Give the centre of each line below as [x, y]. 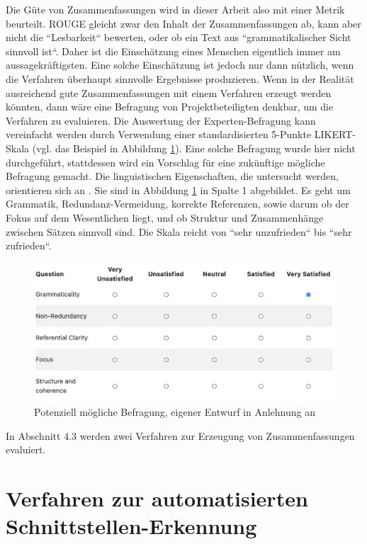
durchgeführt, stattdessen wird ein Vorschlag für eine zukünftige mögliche [165, 162]
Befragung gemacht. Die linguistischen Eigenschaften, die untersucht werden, [173, 176]
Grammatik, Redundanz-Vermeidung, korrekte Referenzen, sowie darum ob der [177, 204]
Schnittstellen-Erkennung [131, 526]
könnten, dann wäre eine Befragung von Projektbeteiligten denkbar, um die [170, 107]
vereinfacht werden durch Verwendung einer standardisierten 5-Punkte [159, 134]
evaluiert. [26, 449]
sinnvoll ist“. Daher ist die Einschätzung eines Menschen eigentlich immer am [173, 51]
